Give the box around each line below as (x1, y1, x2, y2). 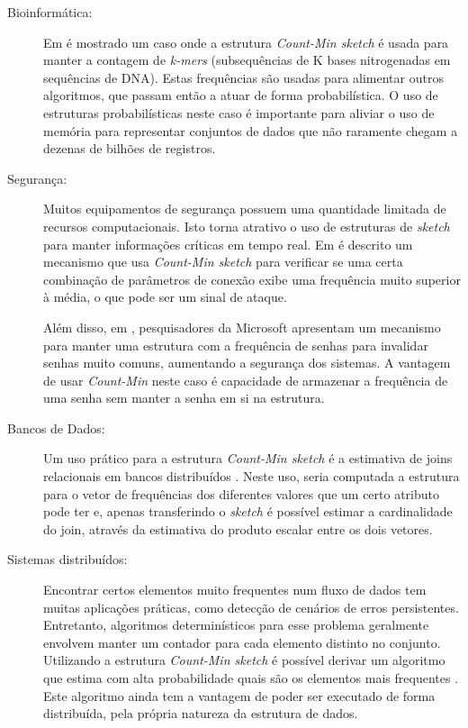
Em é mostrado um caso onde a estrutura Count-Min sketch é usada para (43, 32, 449, 51)
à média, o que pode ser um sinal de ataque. (43, 287, 287, 306)
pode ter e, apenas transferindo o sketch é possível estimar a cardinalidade (43, 502, 453, 521)
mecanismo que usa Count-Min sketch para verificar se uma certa (43, 252, 403, 271)
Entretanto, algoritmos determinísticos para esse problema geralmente (43, 615, 429, 634)
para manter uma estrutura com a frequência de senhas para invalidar (43, 335, 428, 354)
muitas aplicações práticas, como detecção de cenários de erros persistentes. (43, 597, 459, 616)
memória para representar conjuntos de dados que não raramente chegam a (43, 121, 458, 140)
